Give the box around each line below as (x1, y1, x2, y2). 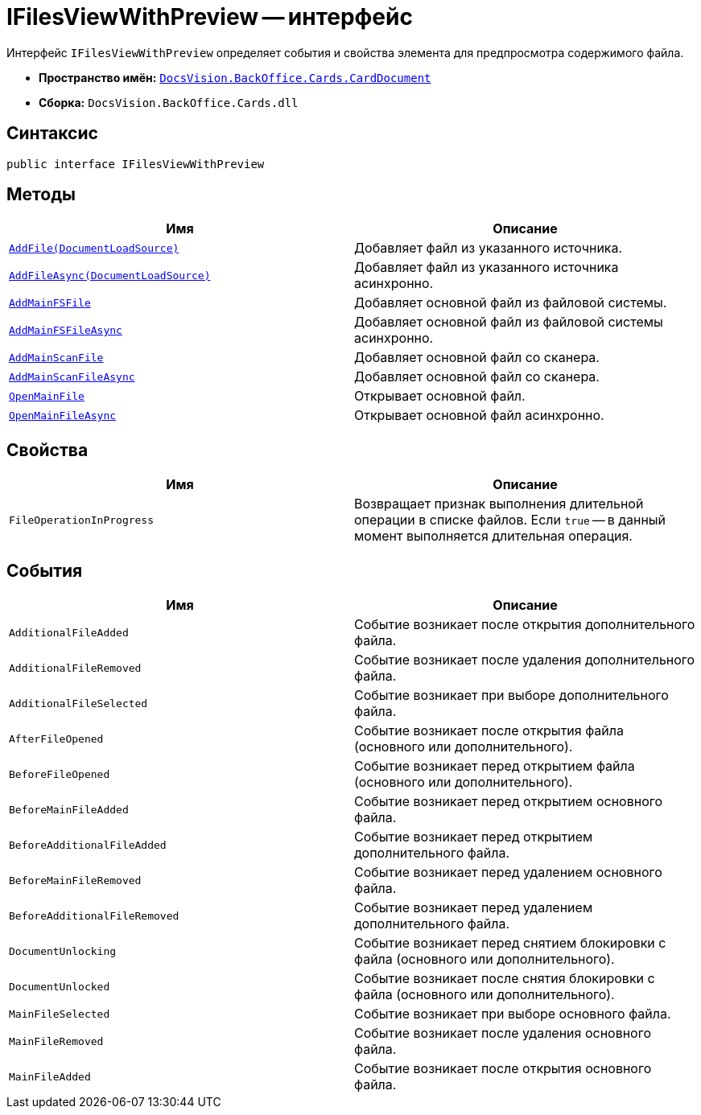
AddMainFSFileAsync (9, 323, 122, 336)
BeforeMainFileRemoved (9, 874, 142, 887)
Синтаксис (6, 123, 98, 144)
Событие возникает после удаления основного (354, 1025, 652, 1042)
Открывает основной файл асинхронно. (354, 407, 604, 424)
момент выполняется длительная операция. (354, 528, 633, 545)
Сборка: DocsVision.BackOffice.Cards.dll (39, 95, 299, 109)
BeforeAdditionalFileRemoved (9, 909, 179, 922)
